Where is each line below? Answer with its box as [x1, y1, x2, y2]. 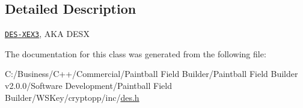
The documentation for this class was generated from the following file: [5, 47, 266, 60]
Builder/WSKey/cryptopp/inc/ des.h [5, 91, 139, 103]
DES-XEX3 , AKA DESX [5, 27, 90, 40]
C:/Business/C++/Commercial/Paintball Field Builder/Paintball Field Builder [5, 67, 298, 80]
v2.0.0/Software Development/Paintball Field [5, 79, 172, 92]
